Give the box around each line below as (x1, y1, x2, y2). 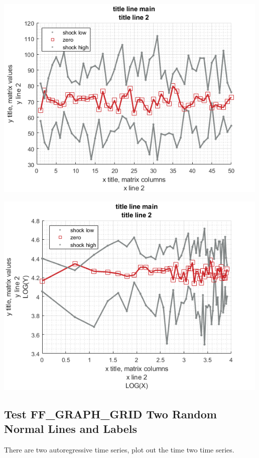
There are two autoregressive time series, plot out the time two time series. (4, 444, 234, 454)
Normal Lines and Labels (4, 420, 138, 436)
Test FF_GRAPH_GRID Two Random (4, 406, 217, 421)
